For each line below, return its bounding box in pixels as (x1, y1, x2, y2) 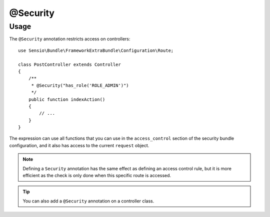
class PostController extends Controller (18, 61, 121, 67)
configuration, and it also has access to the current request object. (9, 142, 149, 148)
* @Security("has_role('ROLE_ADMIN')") (31, 82, 129, 88)
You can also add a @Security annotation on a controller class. (22, 198, 154, 204)
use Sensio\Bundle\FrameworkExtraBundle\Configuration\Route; (18, 47, 174, 53)
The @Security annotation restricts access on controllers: (9, 36, 130, 42)
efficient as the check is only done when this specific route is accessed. (22, 173, 171, 179)
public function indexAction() (28, 96, 105, 102)
